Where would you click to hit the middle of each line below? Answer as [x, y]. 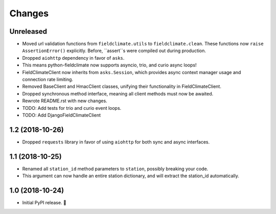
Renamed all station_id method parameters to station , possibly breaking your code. [115, 169]
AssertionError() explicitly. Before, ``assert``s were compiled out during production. [114, 51]
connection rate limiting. [48, 80]
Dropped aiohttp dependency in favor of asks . [73, 58]
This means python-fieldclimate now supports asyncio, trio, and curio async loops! [109, 65]
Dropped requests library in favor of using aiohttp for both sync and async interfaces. [116, 142]
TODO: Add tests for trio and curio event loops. [72, 108]
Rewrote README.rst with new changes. [65, 101]
